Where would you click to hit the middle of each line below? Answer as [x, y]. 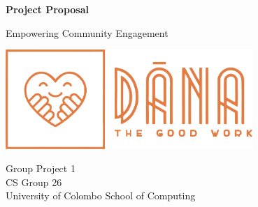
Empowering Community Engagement [87, 32]
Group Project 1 [41, 168]
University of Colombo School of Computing [101, 195]
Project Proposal [47, 9]
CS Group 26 [34, 182]
